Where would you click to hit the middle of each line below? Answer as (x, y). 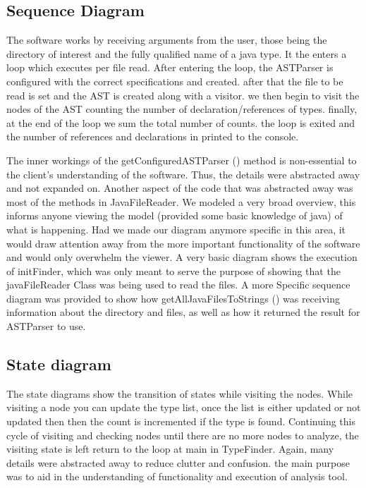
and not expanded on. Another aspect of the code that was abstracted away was (180, 188)
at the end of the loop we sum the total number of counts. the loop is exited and (181, 122)
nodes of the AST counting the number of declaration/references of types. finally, (182, 109)
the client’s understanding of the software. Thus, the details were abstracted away (183, 174)
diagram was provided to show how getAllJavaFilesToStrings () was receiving (173, 298)
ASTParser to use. (46, 326)
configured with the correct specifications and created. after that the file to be (175, 81)
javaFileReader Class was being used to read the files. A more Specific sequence (178, 285)
